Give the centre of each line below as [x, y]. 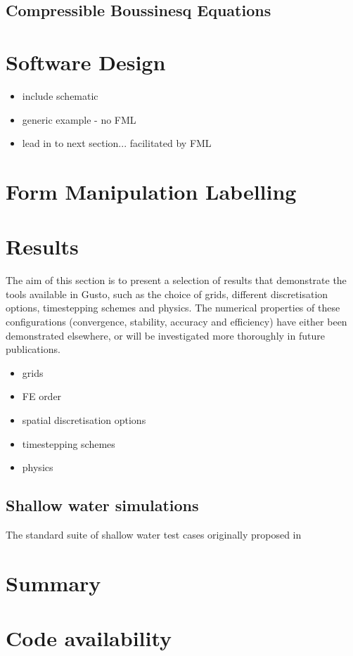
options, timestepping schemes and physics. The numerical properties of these [173, 308]
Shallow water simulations [102, 505]
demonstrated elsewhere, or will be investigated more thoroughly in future [165, 335]
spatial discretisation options [84, 419]
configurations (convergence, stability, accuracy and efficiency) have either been [176, 321]
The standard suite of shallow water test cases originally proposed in [154, 534]
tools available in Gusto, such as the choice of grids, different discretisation [167, 294]
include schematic [60, 95]
